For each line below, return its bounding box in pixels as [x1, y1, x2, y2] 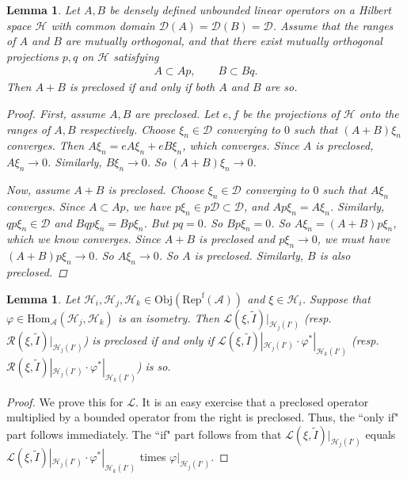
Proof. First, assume [6, 105, 105, 121]
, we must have [317, 230, 390, 247]
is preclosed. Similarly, [194, 247, 304, 264]
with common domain [51, 17, 155, 33]
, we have [125, 197, 171, 214]
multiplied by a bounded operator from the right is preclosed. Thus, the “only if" [6, 409, 399, 425]
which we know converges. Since [6, 230, 161, 247]
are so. [264, 78, 298, 95]
